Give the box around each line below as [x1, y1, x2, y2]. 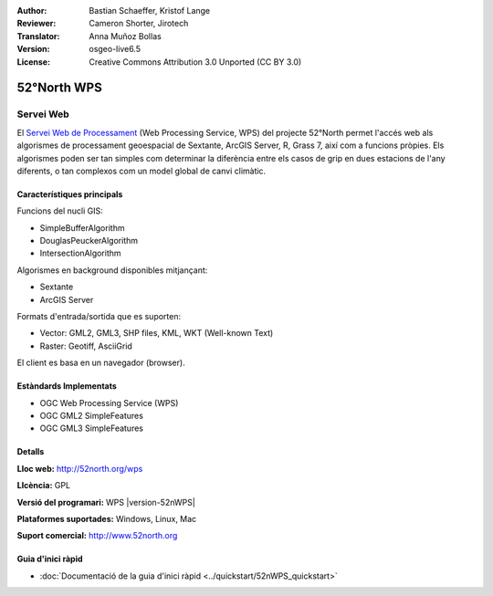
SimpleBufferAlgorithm [39, 222, 125, 233]
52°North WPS [16, 80, 102, 96]
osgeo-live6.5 [89, 44, 142, 55]
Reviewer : [16, 18, 57, 29]
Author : [16, 5, 47, 16]
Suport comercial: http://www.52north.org [16, 530, 178, 541]
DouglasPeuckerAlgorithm [39, 235, 139, 246]
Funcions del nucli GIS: [16, 205, 104, 216]
